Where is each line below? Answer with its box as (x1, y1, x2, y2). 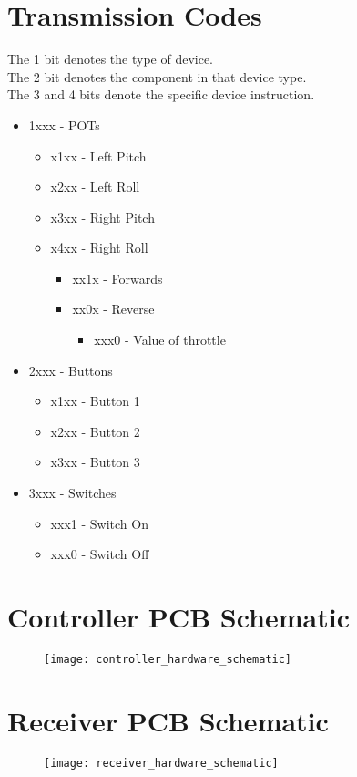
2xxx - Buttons (28, 360, 113, 379)
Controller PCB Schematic (7, 598, 350, 635)
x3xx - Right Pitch (50, 207, 155, 226)
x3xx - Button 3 (50, 452, 140, 471)
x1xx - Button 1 (50, 391, 140, 410)
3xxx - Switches (28, 483, 117, 502)
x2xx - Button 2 (50, 421, 140, 440)
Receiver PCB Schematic (7, 701, 329, 739)
